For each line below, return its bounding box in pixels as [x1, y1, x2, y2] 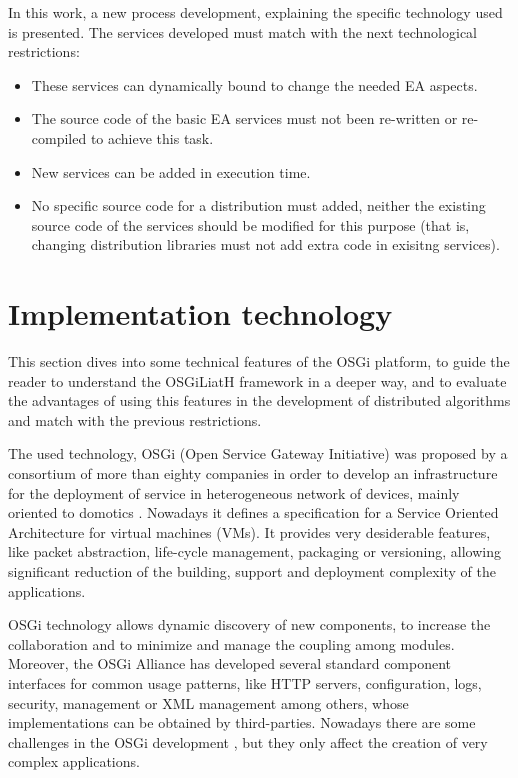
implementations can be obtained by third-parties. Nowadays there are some [8, 712, 476, 733]
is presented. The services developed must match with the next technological [8, 21, 478, 42]
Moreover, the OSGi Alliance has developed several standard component [8, 653, 452, 674]
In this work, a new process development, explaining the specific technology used [8, 2, 503, 22]
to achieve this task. [90, 127, 214, 148]
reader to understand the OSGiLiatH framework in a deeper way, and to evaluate [8, 370, 507, 391]
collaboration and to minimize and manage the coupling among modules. [8, 633, 455, 654]
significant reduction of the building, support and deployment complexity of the [8, 561, 496, 581]
